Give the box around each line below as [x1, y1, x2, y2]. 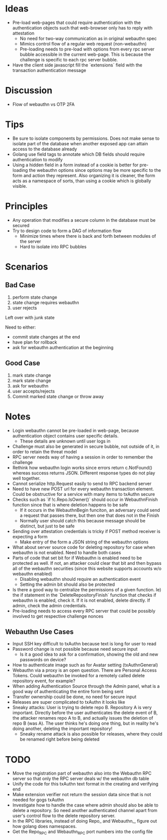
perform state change [12, 294, 57, 300]
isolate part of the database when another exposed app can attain [12, 140, 148, 146]
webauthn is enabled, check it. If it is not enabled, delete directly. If [12, 597, 151, 603]
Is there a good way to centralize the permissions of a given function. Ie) [12, 586, 162, 592]
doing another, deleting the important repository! [12, 726, 113, 732]
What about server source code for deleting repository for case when [12, 544, 156, 550]
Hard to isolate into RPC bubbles [19, 243, 87, 250]
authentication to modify [12, 156, 63, 162]
